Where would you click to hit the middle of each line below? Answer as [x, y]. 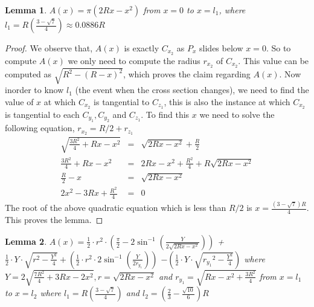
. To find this [165, 114]
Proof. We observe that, [49, 48]
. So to [278, 48]
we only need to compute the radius [134, 60]
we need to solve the [237, 114]
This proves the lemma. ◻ [54, 220]
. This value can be [274, 60]
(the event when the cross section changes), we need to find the [192, 90]
